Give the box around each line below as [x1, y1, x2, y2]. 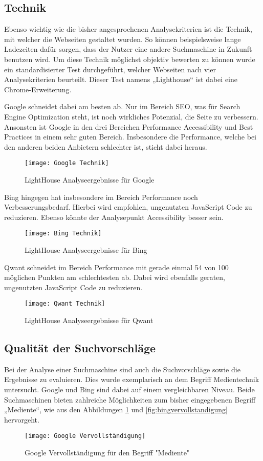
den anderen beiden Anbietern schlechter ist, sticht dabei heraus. [4, 141, 207, 152]
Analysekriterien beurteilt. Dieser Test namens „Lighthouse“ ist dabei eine [4, 74, 237, 85]
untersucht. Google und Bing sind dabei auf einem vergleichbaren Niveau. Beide [4, 384, 255, 395]
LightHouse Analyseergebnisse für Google [25, 174, 155, 185]
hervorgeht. [4, 414, 39, 425]
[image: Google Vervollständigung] [25, 432, 146, 440]
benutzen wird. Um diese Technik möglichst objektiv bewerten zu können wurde [4, 53, 255, 64]
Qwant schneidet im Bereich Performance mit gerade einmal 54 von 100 [4, 262, 229, 272]
